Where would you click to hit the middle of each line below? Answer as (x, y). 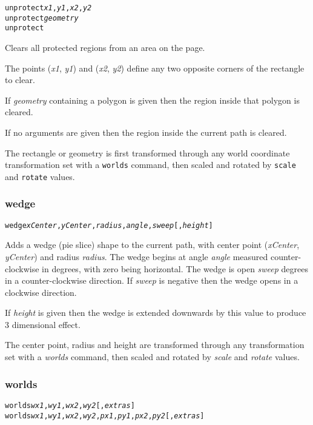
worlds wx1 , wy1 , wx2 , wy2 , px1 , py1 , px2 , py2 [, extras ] (105, 416)
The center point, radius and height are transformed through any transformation (155, 345)
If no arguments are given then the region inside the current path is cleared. (146, 132)
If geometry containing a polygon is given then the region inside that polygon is (152, 100)
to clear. (20, 80)
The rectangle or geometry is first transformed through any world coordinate (147, 152)
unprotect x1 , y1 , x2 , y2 (48, 8)
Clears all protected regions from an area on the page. (105, 47)
